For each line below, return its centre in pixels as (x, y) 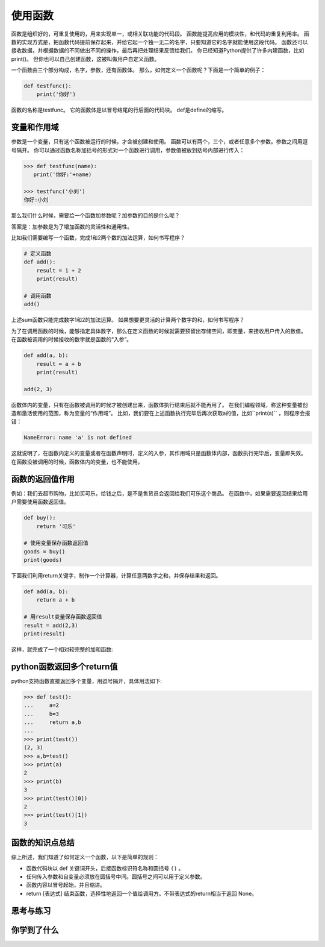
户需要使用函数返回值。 (40, 502)
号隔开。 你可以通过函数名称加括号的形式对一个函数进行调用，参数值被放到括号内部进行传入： (128, 150)
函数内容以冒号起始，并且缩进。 (66, 885)
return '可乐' (56, 526)
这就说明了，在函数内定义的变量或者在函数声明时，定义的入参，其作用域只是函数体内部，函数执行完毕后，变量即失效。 (159, 453)
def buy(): (40, 518)
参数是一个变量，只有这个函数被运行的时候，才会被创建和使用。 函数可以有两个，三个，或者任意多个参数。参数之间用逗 (159, 142)
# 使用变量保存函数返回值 (56, 543)
